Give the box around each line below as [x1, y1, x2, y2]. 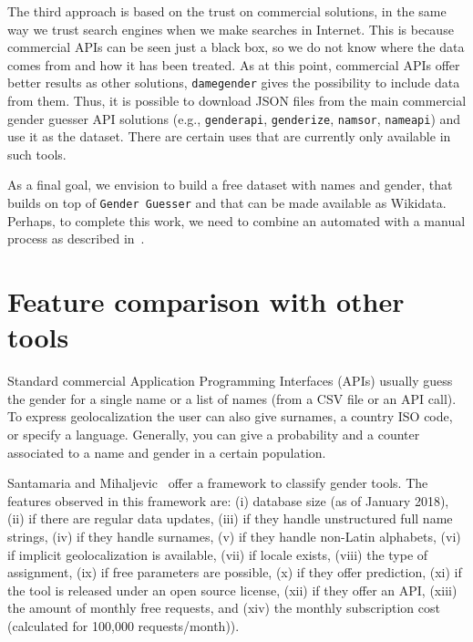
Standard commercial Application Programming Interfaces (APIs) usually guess [7, 371, 453, 390]
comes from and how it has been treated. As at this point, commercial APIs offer [7, 55, 460, 74]
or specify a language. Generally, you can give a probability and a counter [7, 425, 420, 443]
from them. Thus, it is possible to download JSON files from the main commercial [7, 91, 467, 110]
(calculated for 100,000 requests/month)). [7, 616, 240, 635]
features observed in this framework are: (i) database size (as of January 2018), [7, 491, 449, 510]
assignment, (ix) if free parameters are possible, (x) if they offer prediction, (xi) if [7, 563, 462, 582]
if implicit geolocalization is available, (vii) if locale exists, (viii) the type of [7, 544, 428, 564]
